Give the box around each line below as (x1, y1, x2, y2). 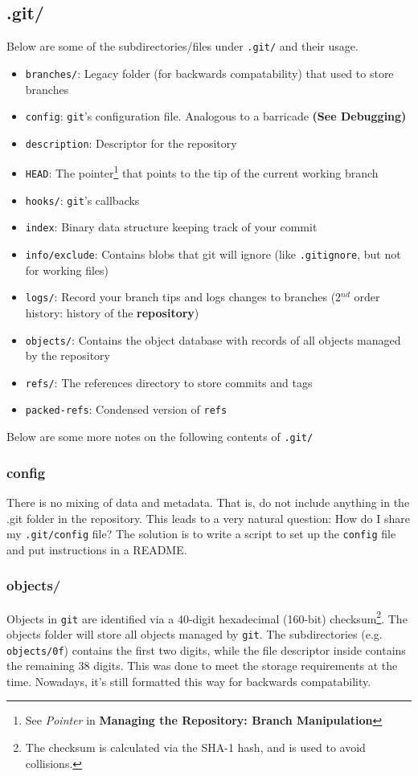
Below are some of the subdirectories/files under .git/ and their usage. (6, 38, 359, 55)
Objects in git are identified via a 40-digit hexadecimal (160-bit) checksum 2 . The (6, 607, 408, 627)
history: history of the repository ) (25, 304, 199, 321)
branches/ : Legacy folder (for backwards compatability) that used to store (25, 64, 394, 81)
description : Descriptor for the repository (25, 134, 237, 151)
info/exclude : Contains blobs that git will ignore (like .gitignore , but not (25, 246, 401, 263)
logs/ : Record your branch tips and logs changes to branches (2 (25, 288, 342, 305)
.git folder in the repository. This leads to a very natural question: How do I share (6, 509, 410, 526)
